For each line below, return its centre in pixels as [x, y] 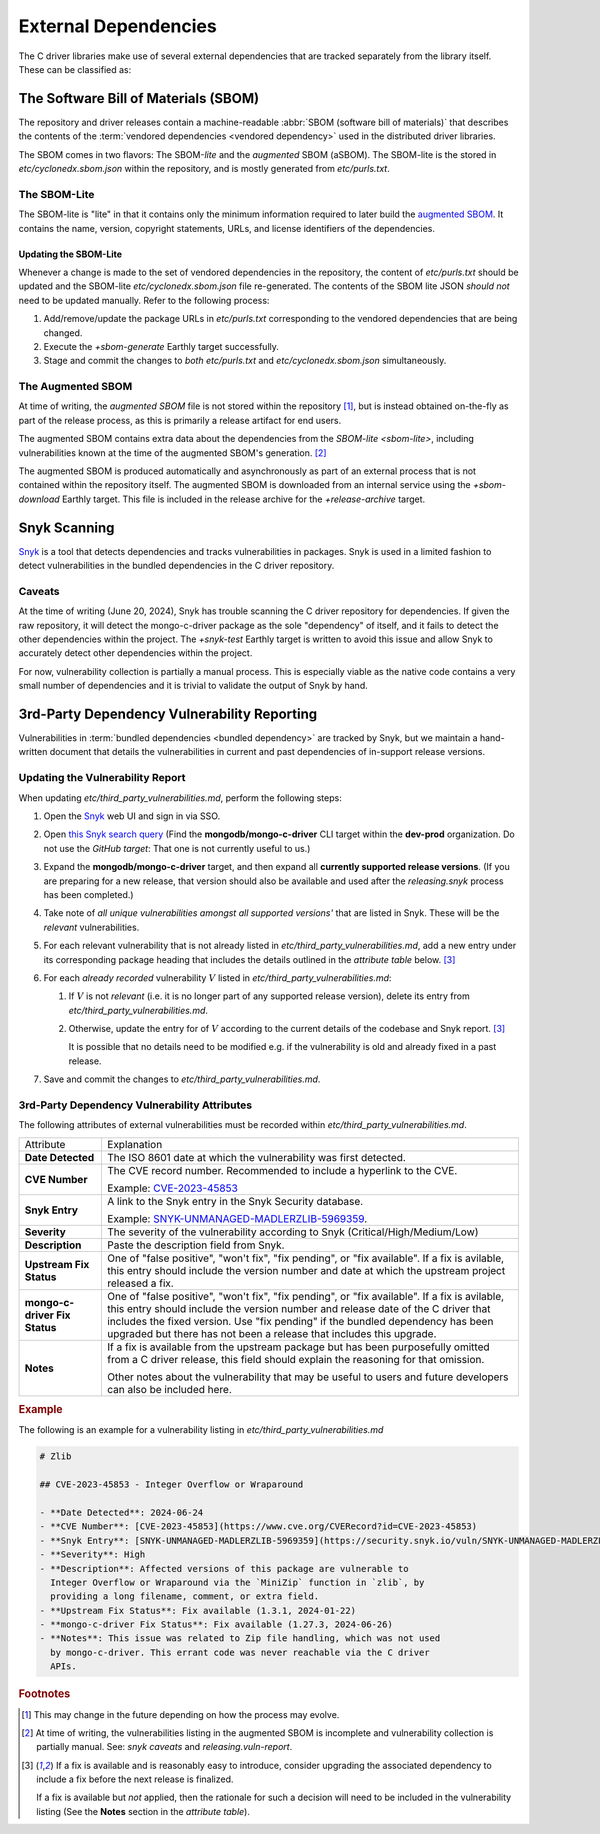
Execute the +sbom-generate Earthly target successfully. [161, 346]
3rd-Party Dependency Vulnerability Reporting [168, 713]
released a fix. [140, 1283]
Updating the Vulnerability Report [102, 778]
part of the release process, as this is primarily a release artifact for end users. [180, 420]
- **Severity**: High [92, 1554]
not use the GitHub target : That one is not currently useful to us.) [177, 848]
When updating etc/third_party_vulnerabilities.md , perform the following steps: [180, 797]
